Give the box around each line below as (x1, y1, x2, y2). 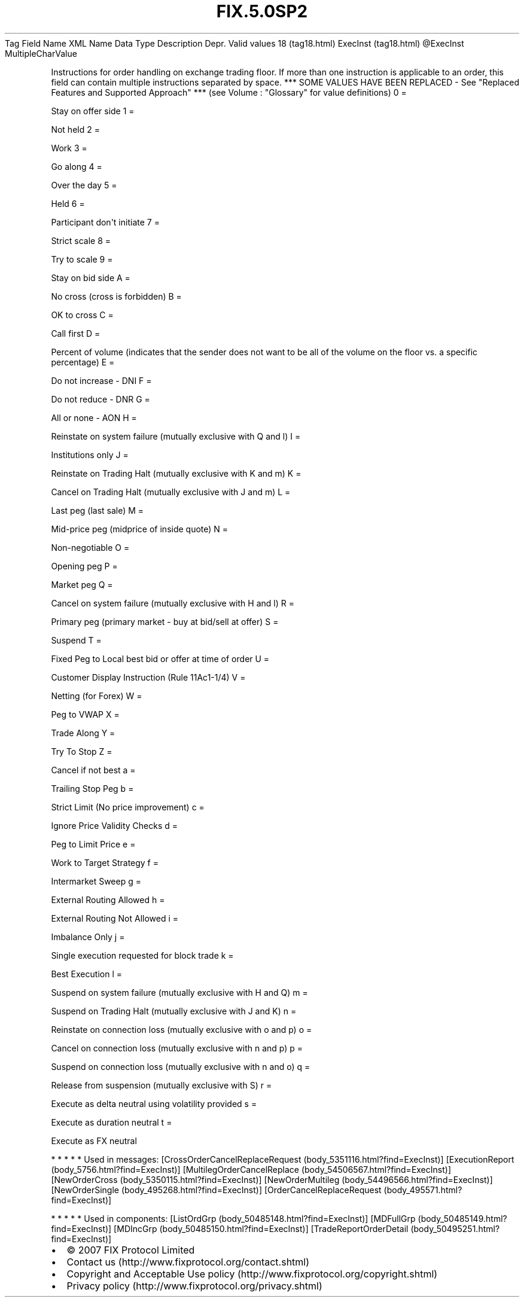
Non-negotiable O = (51, 542, 130, 553)
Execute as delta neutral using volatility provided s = (51, 1098, 257, 1109)
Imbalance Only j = (51, 931, 125, 942)
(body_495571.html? (383, 1184, 462, 1195)
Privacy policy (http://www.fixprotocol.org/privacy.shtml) (66, 1279, 322, 1292)
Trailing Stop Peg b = (51, 783, 134, 794)
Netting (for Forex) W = (51, 690, 142, 701)
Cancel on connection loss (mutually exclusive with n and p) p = (51, 1042, 303, 1053)
